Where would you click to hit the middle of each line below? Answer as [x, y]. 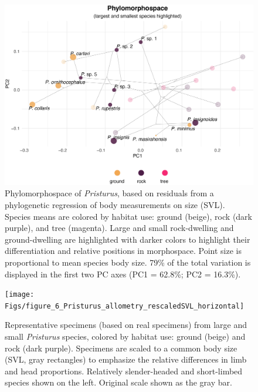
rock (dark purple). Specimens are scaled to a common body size [121, 348]
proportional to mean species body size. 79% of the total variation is [128, 262]
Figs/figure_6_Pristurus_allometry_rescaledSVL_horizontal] [125, 306]
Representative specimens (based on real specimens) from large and [126, 325]
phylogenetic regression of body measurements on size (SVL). [115, 205]
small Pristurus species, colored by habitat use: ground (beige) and [125, 336]
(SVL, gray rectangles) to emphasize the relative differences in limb [126, 359]
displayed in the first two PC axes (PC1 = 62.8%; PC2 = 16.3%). [123, 274]
